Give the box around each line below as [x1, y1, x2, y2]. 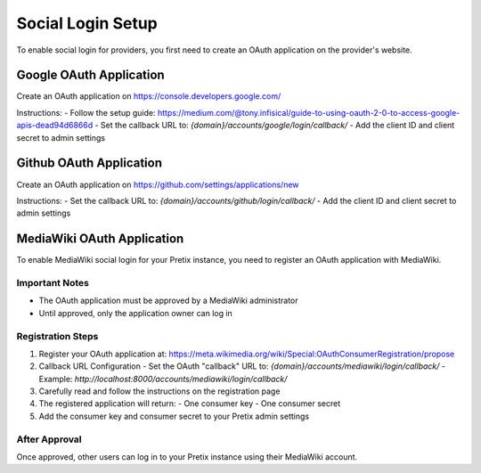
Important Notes [16, 276, 89, 289]
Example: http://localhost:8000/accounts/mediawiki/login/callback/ [38, 373, 288, 384]
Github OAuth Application [16, 156, 163, 171]
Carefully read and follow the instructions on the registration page [38, 386, 281, 396]
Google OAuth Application [16, 68, 165, 83]
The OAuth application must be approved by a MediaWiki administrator [38, 295, 298, 306]
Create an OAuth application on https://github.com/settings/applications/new [16, 179, 299, 190]
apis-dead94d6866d [16, 120, 94, 131]
